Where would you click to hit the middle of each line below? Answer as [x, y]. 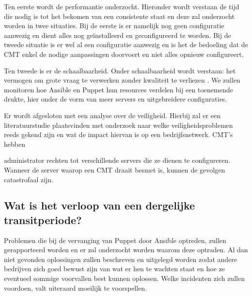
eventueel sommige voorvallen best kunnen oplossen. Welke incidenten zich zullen [124, 278]
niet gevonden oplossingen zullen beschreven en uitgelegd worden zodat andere [121, 259]
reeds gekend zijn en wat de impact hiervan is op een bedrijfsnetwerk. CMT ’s [118, 134]
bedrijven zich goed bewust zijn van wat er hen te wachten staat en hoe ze [114, 269]
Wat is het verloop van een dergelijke [100, 205]
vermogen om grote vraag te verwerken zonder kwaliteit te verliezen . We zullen [122, 80]
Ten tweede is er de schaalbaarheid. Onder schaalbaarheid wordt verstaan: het [120, 70]
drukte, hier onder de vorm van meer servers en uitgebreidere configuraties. [116, 99]
